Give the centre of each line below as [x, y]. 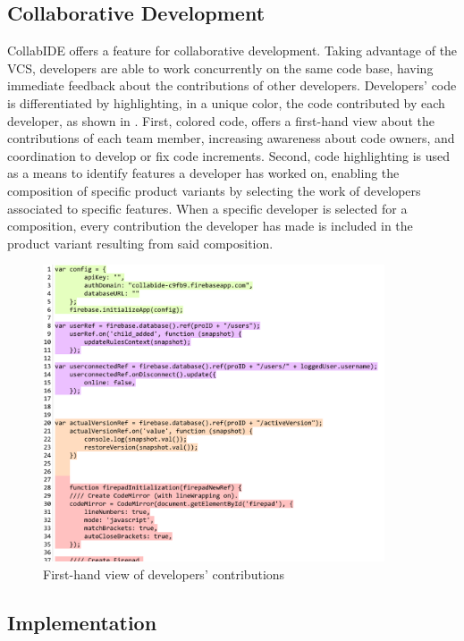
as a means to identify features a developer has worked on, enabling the [203, 173]
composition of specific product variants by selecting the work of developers [214, 190]
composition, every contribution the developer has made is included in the [210, 226]
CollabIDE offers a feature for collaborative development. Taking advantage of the [232, 51]
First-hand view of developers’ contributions [164, 574]
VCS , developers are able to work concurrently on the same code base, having [220, 67]
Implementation [82, 622]
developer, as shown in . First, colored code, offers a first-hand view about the [221, 120]
